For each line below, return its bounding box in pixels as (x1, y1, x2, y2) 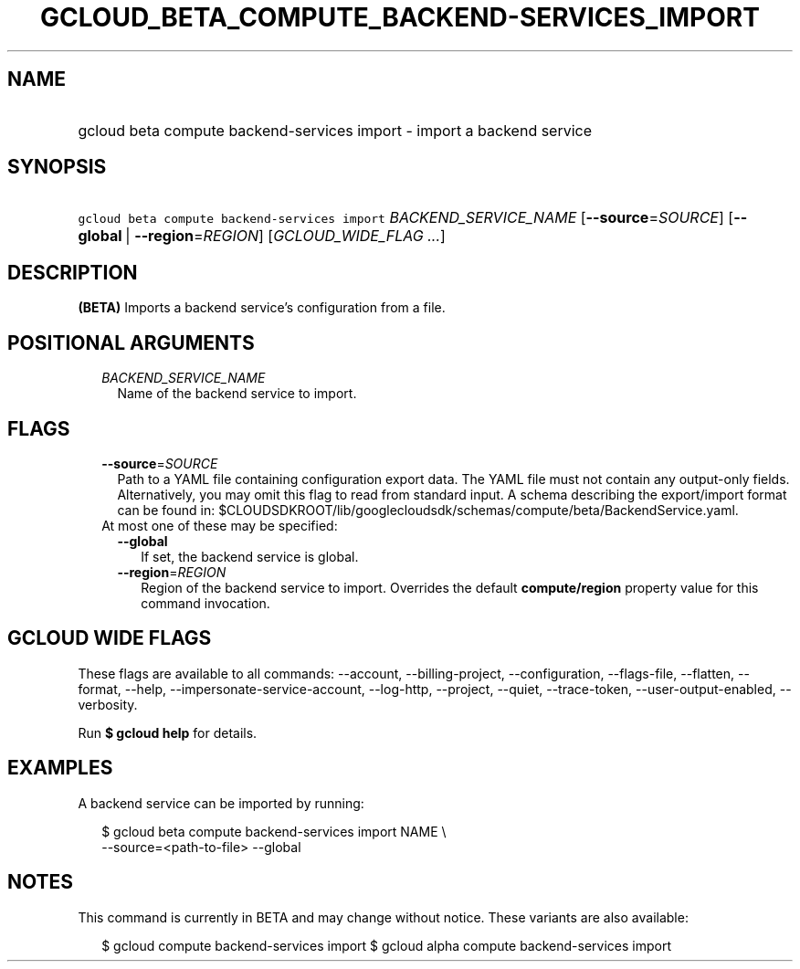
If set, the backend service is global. (141, 548, 359, 564)
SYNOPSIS (7, 155, 107, 179)
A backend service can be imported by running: (78, 795, 364, 811)
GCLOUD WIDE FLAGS (7, 627, 212, 650)
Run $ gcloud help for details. (78, 724, 258, 741)
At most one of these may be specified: (101, 517, 338, 533)
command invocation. (141, 595, 270, 611)
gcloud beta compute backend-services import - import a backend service (78, 121, 593, 140)
